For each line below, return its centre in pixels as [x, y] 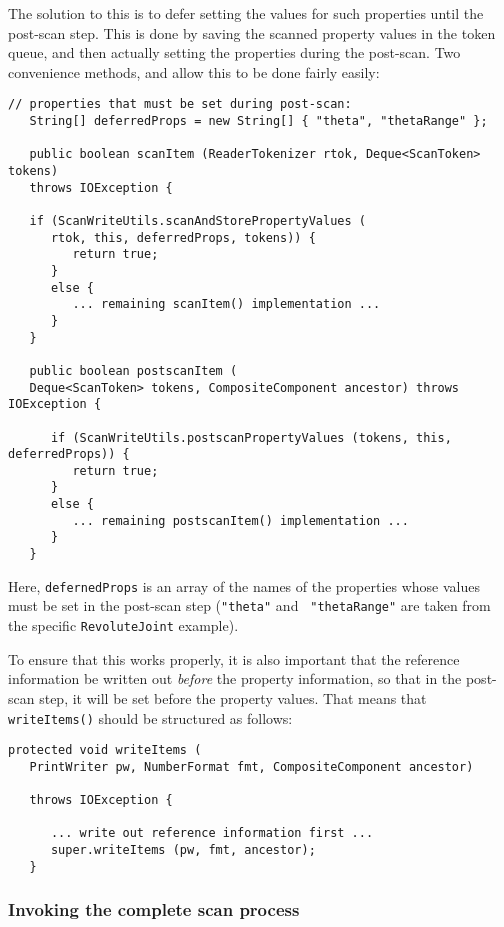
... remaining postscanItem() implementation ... [240, 520]
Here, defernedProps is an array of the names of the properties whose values [244, 585]
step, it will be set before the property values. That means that [233, 697]
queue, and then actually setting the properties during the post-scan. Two [234, 52]
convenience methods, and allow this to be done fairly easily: [194, 71]
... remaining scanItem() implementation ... [226, 304]
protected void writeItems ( [105, 750]
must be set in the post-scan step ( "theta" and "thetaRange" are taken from [249, 605]
